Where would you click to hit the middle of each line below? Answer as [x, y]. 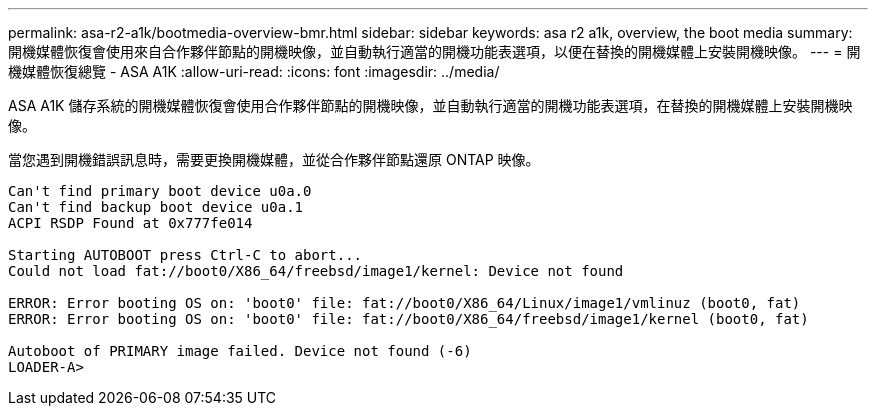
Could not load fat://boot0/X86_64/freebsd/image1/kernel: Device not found [316, 271]
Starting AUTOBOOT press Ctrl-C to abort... [185, 255]
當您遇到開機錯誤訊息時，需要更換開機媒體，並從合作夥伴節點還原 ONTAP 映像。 [274, 159]
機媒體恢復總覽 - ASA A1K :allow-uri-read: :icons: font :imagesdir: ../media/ [254, 71]
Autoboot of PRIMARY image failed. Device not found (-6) [240, 351]
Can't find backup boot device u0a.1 [156, 207]
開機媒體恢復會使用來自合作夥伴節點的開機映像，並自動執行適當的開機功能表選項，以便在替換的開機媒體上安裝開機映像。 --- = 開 [434, 51]
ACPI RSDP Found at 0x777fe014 [130, 223]
